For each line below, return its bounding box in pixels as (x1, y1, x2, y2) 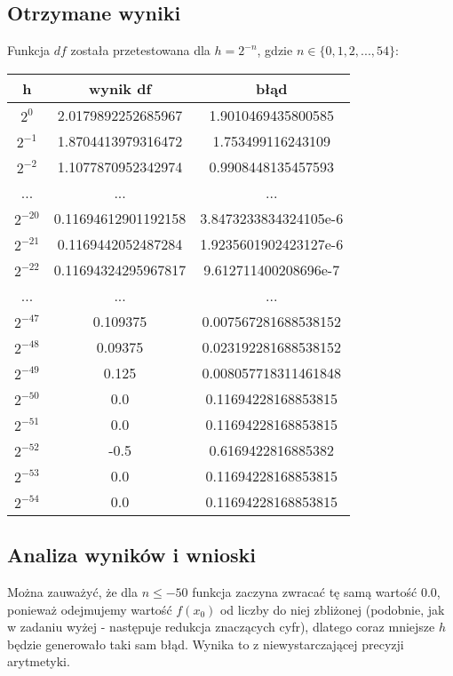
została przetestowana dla (70, 41, 211, 60)
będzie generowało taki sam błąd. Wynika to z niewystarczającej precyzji (7, 634, 404, 653)
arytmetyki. (7, 652, 70, 671)
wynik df (89, 77, 152, 99)
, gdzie (257, 41, 293, 60)
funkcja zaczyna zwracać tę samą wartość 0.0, (192, 583, 441, 600)
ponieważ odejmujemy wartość (7, 600, 172, 618)
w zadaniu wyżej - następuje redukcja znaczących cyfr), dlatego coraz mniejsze (7, 617, 435, 636)
